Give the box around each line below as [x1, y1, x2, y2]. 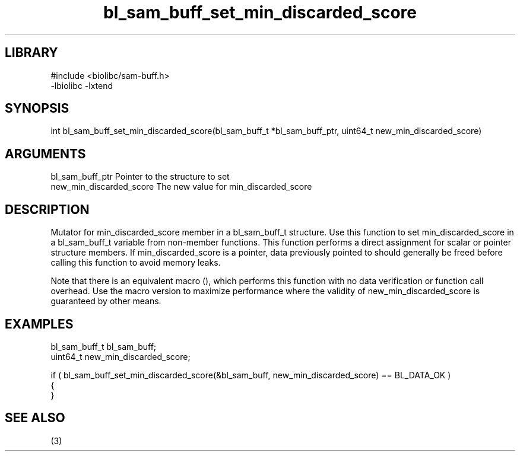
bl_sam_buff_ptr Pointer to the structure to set [50, 171, 230, 182]
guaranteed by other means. [50, 296, 161, 307]
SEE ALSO [5, 410, 65, 426]
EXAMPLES [5, 316, 74, 331]
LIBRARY [5, 45, 58, 60]
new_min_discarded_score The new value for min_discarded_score [50, 181, 312, 192]
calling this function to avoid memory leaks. [50, 257, 221, 268]
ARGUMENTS [5, 146, 86, 161]
